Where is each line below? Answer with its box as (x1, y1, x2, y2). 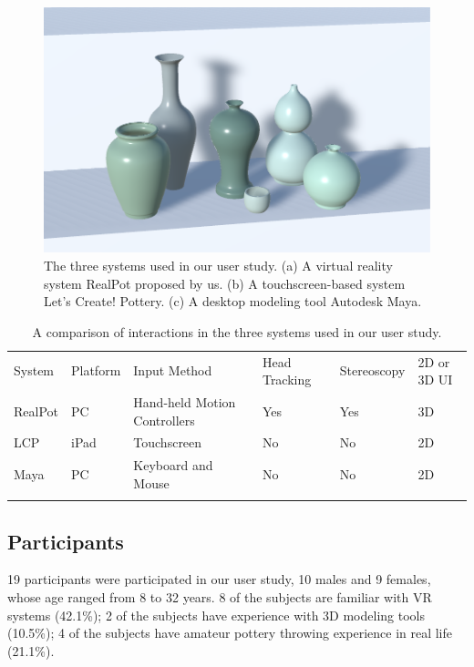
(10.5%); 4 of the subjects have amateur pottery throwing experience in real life (7, 623, 453, 642)
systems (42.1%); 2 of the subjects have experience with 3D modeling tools (7, 605, 425, 624)
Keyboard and (133, 456, 213, 475)
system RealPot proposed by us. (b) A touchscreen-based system (44, 273, 406, 292)
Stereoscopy (339, 361, 406, 380)
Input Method (133, 361, 212, 380)
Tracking (262, 370, 312, 389)
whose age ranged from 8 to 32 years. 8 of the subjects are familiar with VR (7, 588, 432, 607)
